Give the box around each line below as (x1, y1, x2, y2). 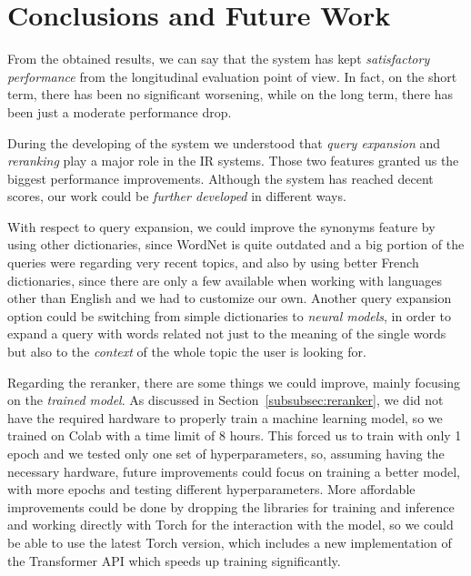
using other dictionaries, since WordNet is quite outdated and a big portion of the (7, 235, 465, 254)
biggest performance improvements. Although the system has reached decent (7, 168, 434, 187)
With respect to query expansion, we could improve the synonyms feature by (7, 217, 436, 236)
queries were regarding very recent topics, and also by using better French (7, 253, 419, 272)
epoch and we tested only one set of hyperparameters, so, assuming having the (7, 444, 445, 462)
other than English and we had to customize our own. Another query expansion (7, 288, 452, 308)
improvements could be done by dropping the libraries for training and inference (7, 497, 455, 516)
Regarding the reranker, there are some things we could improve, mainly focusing (7, 372, 461, 391)
